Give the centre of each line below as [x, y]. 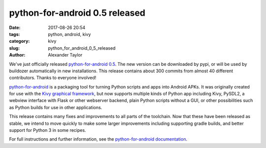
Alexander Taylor [65, 55]
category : [19, 41]
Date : [15, 28]
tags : [15, 34]
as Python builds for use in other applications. [56, 107]
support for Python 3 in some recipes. [48, 130]
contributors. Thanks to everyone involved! [53, 78]
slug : [14, 48]
